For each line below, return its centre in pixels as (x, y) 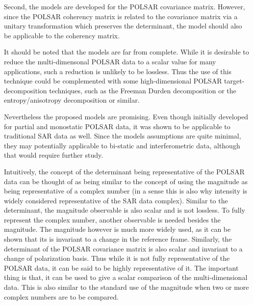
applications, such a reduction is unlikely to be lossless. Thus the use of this (118, 71)
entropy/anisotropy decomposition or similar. (72, 100)
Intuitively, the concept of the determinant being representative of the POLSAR (124, 171)
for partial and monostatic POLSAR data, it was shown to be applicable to (117, 126)
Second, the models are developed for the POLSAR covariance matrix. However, (125, 6)
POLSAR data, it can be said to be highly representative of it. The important (121, 267)
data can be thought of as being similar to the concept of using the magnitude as (126, 181)
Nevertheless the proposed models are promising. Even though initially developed (126, 116)
